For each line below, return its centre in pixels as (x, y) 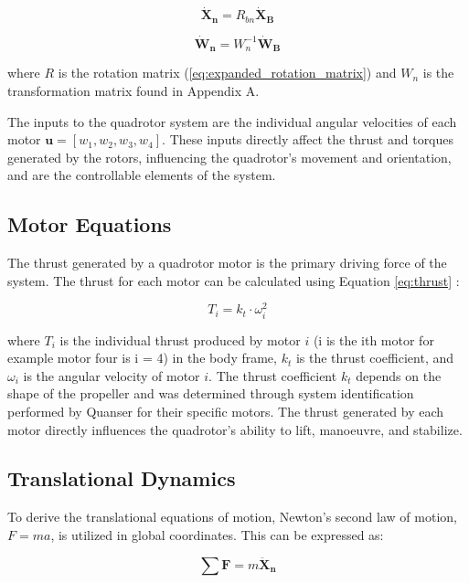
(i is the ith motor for (373, 339)
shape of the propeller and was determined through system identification (211, 393)
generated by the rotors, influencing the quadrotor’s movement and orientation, (229, 157)
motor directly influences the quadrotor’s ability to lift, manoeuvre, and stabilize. (235, 429)
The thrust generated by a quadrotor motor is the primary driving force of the (227, 263)
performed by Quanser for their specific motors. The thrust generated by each (226, 411)
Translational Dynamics (122, 478)
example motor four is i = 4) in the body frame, (142, 358)
